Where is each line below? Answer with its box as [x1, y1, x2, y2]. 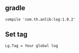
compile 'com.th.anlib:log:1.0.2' [5, 17, 76, 22]
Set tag [5, 30, 28, 39]
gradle [5, 4, 26, 12]
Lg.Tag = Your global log [5, 43, 58, 48]
